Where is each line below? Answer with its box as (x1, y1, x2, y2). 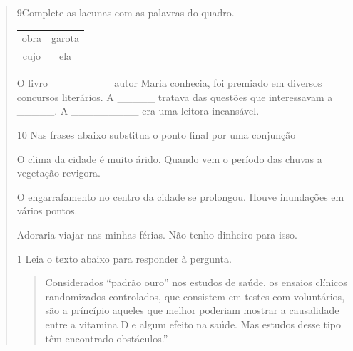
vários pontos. (16, 203, 78, 218)
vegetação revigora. (16, 165, 101, 180)
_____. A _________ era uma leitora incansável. (16, 103, 260, 118)
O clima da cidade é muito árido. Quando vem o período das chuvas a (16, 151, 322, 166)
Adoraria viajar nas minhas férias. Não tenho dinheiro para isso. (16, 227, 297, 242)
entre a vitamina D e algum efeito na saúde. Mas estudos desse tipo (45, 317, 342, 331)
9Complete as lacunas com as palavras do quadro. (16, 5, 235, 19)
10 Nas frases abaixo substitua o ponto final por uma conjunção (16, 127, 296, 142)
